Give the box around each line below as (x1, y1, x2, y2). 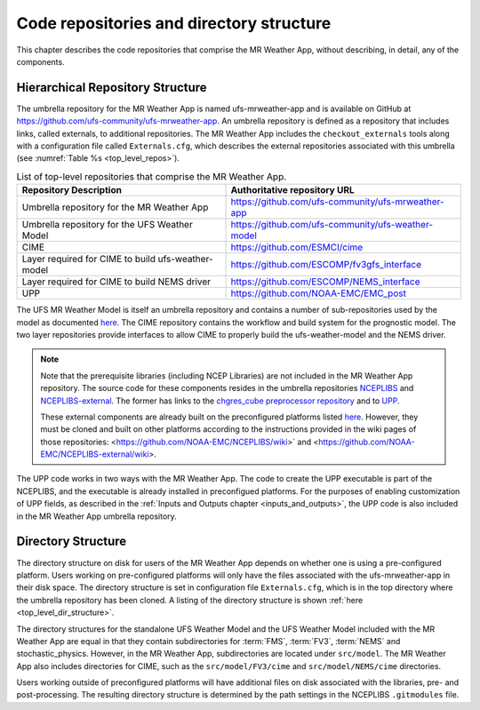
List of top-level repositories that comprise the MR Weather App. (16, 170, 287, 182)
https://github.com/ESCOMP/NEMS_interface (230, 275, 421, 288)
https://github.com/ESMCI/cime (230, 241, 364, 253)
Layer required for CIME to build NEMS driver (21, 275, 212, 288)
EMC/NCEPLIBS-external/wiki (40, 449, 150, 459)
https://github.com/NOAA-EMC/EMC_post (230, 287, 406, 299)
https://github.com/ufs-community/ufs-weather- (230, 219, 434, 231)
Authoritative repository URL (230, 184, 355, 196)
